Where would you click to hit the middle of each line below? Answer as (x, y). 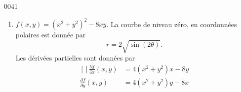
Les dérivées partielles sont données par (75, 58)
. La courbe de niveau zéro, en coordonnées (172, 24)
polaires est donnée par (51, 35)
